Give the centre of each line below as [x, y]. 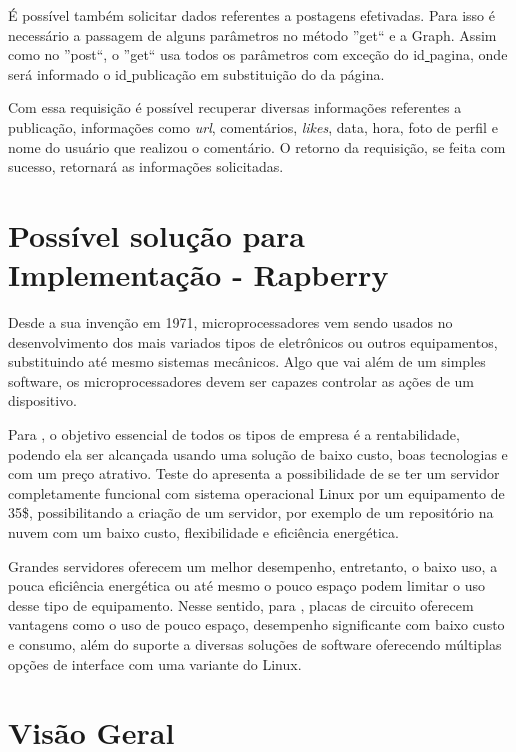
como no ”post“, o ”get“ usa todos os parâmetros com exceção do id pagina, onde [258, 54]
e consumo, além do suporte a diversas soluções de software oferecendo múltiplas [255, 643]
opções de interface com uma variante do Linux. [155, 663]
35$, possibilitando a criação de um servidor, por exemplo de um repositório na [251, 512]
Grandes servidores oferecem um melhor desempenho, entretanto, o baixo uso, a [253, 565]
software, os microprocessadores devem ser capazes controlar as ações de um [241, 380]
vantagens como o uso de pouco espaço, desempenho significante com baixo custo [256, 624]
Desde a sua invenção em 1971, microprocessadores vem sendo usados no [230, 322]
